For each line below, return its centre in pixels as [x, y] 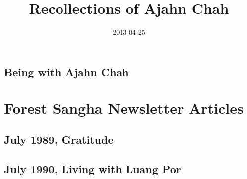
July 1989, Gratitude [59, 139]
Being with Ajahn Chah [66, 71]
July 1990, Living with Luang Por [93, 168]
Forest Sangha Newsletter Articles [124, 108]
